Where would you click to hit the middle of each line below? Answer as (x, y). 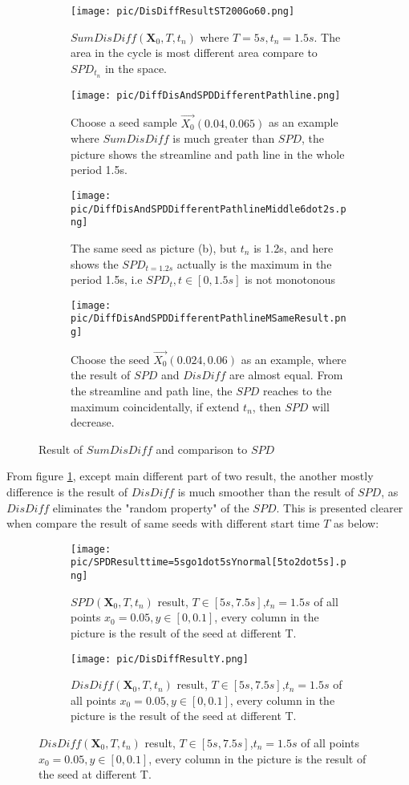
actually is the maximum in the (254, 263)
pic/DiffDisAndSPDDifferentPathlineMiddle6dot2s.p (209, 209)
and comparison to (202, 449)
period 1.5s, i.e (107, 279)
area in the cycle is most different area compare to (194, 53)
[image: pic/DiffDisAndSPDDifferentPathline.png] (206, 95)
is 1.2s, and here (294, 247)
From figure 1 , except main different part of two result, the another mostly (190, 476)
